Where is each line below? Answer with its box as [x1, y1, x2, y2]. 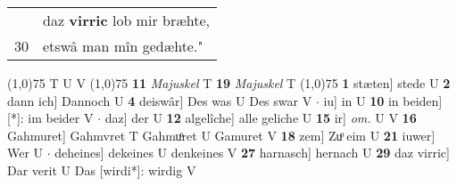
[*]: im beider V [7, 109, 94, 127]
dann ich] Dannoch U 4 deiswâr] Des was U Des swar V [7, 91, 312, 109]
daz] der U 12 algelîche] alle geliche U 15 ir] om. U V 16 [104, 109, 417, 127]
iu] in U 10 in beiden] [323, 91, 443, 109]
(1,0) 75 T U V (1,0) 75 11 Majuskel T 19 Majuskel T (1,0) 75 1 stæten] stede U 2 [7, 74, 451, 92]
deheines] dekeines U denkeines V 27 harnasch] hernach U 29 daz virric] [54, 143, 450, 162]
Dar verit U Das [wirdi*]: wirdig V [7, 160, 196, 179]
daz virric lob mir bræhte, [43, 10, 210, 30]
